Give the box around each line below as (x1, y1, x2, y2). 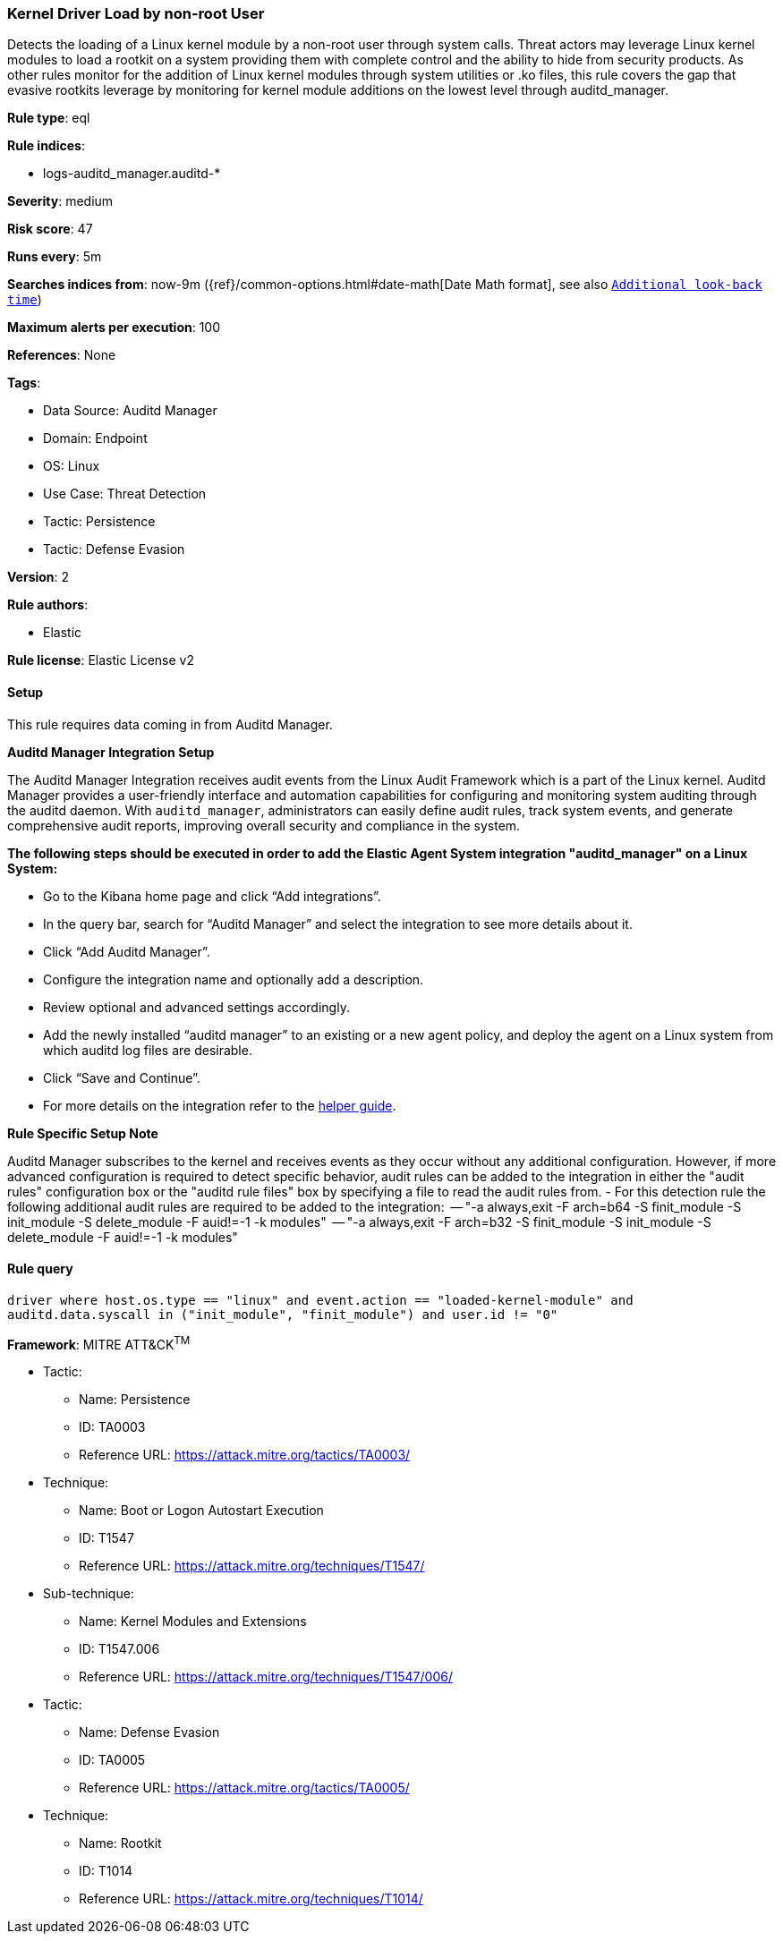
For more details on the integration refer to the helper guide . (43, 1097, 396, 1113)
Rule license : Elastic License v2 (7, 652, 194, 668)
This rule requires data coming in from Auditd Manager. (7, 716, 333, 732)
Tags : (7, 375, 41, 391)
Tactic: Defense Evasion (43, 541, 185, 558)
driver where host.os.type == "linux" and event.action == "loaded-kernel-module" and (7, 1292, 634, 1307)
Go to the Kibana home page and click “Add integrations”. (43, 888, 381, 904)
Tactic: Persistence (43, 514, 156, 530)
